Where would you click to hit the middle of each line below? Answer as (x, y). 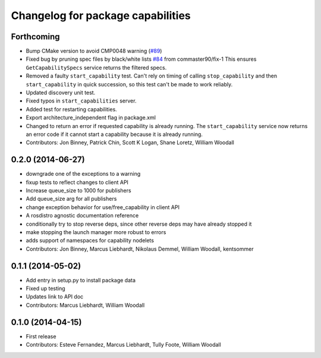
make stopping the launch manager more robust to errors (96, 232)
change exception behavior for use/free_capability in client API (103, 207)
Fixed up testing (45, 288)
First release (41, 336)
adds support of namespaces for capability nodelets (90, 241)
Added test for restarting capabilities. (71, 109)
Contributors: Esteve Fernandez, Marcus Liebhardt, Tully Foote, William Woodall (123, 345)
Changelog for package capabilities (101, 15)
